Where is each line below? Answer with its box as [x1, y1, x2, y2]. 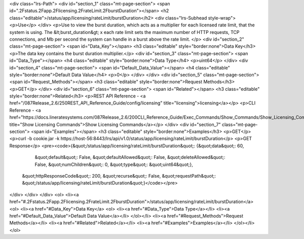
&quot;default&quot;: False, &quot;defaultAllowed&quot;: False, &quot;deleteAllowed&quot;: [34, 154, 225, 160]
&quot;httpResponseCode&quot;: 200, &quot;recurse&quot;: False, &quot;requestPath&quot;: [22, 173, 216, 179]
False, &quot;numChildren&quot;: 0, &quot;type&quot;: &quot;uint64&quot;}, [34, 161, 194, 167]
